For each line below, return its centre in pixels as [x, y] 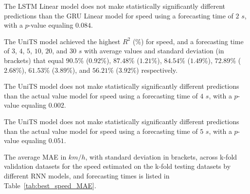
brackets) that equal [34, 60]
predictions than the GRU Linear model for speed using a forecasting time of [119, 15]
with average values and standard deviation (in [154, 51]
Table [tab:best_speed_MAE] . [50, 185]
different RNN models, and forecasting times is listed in [87, 175]
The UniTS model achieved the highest [62, 41]
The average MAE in [35, 156]
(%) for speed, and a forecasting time [188, 41]
